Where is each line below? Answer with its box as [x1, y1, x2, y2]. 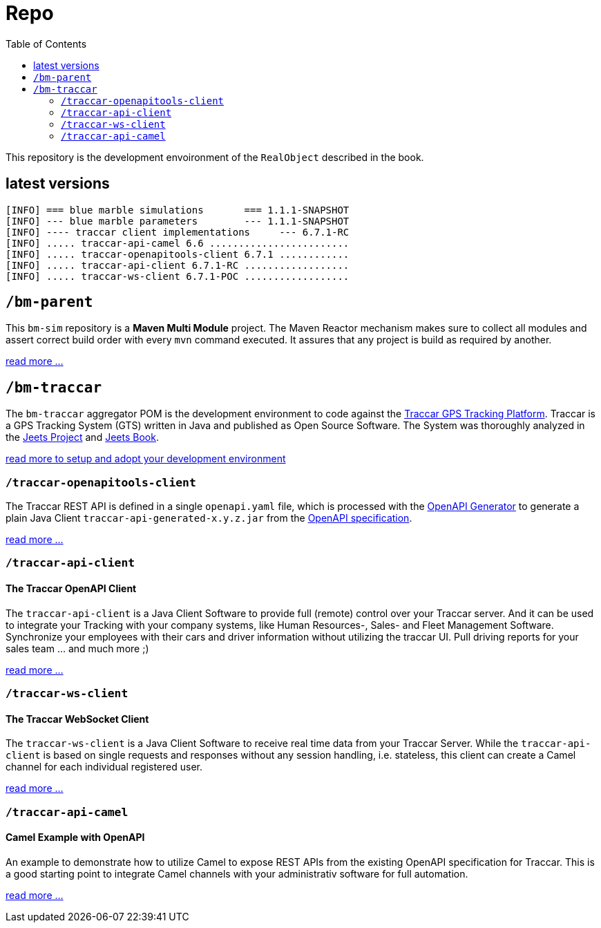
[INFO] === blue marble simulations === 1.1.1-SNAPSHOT [6, 204, 350, 216]
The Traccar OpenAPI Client [6, 583, 137, 595]
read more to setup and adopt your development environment [6, 453, 286, 465]
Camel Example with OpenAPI [6, 831, 145, 844]
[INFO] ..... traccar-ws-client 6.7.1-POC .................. [6, 270, 350, 282]
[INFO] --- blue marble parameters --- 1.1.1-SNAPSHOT [6, 215, 350, 227]
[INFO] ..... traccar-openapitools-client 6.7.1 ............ [6, 248, 350, 260]
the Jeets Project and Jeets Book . [6, 431, 159, 444]
